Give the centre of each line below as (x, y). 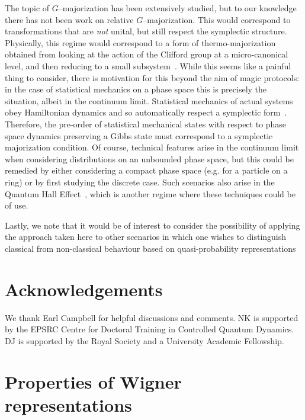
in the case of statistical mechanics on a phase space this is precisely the (136, 89)
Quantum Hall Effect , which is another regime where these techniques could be (150, 193)
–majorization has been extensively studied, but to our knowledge (177, 8)
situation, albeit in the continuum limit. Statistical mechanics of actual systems (149, 100)
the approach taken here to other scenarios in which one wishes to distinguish (146, 237)
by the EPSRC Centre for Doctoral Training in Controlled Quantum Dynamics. (150, 329)
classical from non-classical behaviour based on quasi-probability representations (150, 248)
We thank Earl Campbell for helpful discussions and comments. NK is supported (152, 317)
